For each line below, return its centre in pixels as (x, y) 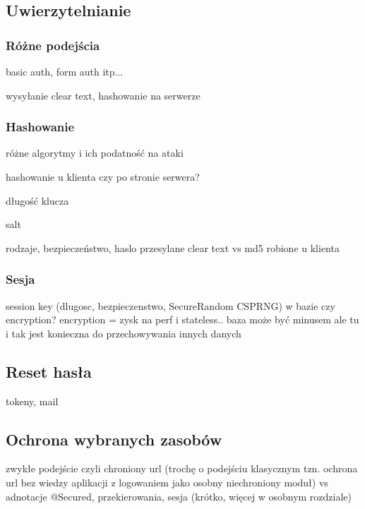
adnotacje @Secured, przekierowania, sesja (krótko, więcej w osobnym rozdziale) (179, 496)
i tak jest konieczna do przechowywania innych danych (124, 333)
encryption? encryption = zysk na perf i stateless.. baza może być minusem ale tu (182, 319)
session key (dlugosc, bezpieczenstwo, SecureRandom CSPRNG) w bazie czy (170, 305)
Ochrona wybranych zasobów (114, 439)
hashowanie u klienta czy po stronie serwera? (103, 176)
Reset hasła (49, 371)
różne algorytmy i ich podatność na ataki (95, 153)
